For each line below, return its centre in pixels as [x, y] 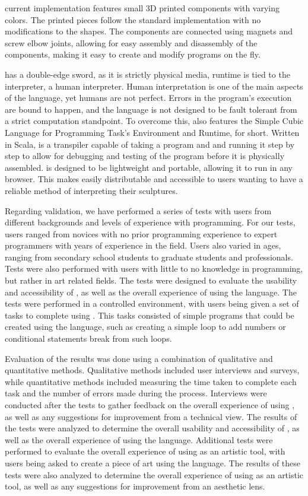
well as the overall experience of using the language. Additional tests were [139, 439]
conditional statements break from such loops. [88, 338]
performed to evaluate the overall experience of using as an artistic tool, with [145, 451]
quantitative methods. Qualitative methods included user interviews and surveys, [152, 370]
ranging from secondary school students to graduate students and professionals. [149, 257]
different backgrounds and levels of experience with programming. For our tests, [150, 222]
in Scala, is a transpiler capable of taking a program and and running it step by [150, 144]
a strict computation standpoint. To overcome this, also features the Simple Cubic [154, 121]
